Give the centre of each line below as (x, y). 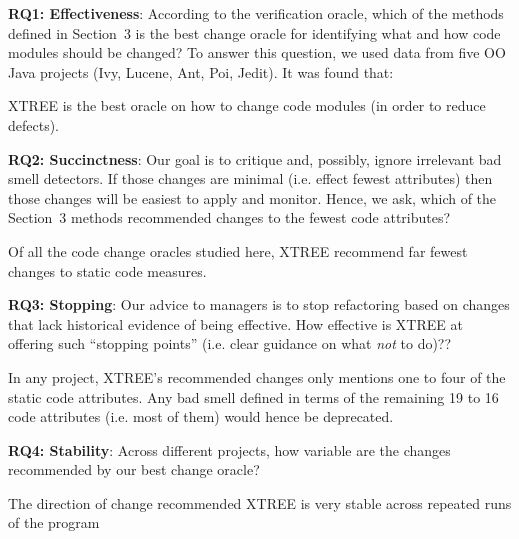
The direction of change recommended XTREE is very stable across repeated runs (260, 502)
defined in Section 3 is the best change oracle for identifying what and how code (254, 32)
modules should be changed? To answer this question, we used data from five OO (257, 52)
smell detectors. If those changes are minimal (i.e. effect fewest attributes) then (250, 178)
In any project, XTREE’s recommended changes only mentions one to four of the (257, 376)
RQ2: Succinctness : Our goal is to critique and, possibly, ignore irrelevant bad (255, 158)
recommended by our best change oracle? (134, 469)
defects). (34, 124)
